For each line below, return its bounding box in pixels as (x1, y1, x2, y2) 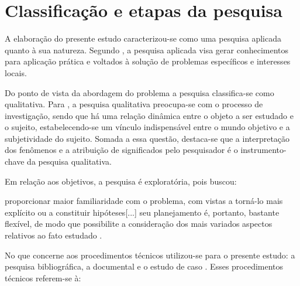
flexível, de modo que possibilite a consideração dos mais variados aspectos (5, 217, 273, 230)
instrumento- (240, 144, 287, 156)
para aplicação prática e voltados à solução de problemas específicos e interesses (5, 55, 291, 67)
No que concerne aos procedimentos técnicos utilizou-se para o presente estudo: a (5, 248, 295, 261)
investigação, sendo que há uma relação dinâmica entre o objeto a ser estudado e (5, 109, 294, 121)
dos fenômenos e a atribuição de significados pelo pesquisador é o (5, 144, 238, 156)
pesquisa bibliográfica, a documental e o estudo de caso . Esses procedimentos (5, 260, 284, 273)
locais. (5, 66, 27, 79)
